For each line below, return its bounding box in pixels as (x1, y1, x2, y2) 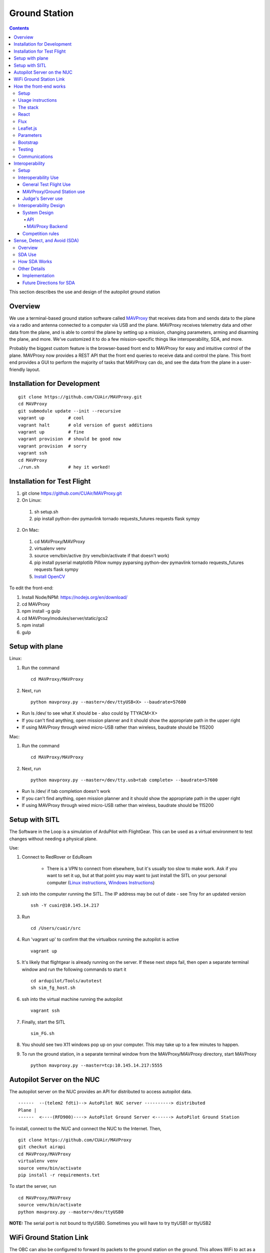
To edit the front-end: (9, 585, 53, 591)
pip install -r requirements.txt (18, 1172, 100, 1178)
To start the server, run (9, 1183, 57, 1189)
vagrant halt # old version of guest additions (18, 422, 152, 428)
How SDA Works (18, 259, 52, 265)
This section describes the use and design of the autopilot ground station (9, 289, 160, 295)
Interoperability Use (18, 174, 59, 180)
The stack (18, 104, 38, 110)
